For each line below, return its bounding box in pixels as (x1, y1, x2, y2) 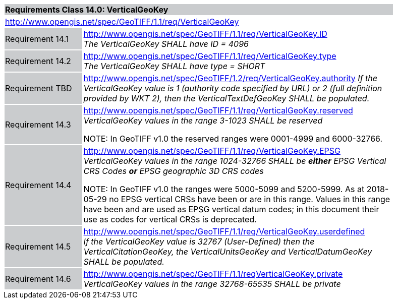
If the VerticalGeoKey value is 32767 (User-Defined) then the (83, 236, 315, 247)
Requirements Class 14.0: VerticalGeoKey (5, 5, 168, 15)
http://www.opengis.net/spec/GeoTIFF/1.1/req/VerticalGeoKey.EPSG (83, 146, 341, 156)
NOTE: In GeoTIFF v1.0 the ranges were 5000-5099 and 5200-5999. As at (83, 184, 365, 194)
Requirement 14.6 (5, 274, 71, 284)
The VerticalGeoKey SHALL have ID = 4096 (83, 39, 249, 49)
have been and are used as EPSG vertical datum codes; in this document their (83, 204, 379, 214)
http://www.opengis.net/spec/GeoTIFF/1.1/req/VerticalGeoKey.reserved (83, 105, 353, 115)
